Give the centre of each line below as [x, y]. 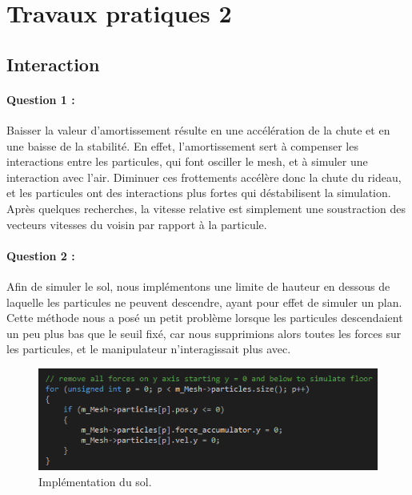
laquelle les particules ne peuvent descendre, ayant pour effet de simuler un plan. [204, 302]
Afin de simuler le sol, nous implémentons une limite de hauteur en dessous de [198, 286]
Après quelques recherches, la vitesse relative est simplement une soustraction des [206, 208]
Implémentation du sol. [95, 481]
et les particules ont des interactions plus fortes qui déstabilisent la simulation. [199, 193]
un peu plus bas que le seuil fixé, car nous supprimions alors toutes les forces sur [204, 333]
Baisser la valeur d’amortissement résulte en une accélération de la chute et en [198, 129]
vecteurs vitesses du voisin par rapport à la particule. [137, 224]
